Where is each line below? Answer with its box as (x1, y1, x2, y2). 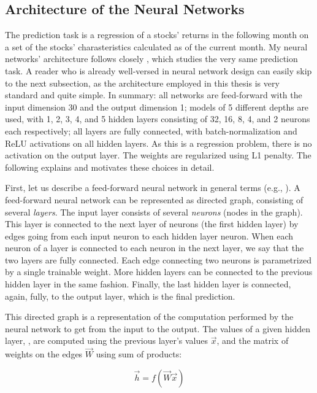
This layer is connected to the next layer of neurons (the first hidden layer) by (5, 217, 299, 230)
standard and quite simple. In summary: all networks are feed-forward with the (5, 88, 302, 101)
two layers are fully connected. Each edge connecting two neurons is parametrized (5, 253, 311, 266)
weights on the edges (5, 348, 83, 360)
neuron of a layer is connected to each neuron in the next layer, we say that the (5, 241, 304, 254)
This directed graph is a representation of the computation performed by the (5, 310, 294, 323)
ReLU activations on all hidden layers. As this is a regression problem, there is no (5, 136, 312, 149)
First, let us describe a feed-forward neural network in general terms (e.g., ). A (5, 181, 300, 194)
